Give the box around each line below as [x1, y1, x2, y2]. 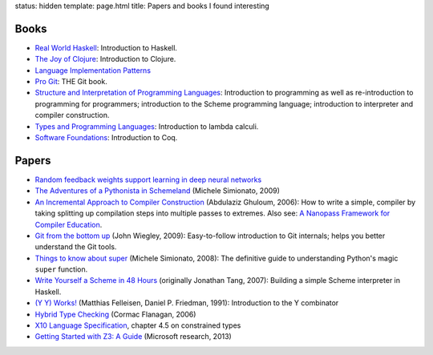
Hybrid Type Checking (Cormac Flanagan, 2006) [34, 309, 196, 319]
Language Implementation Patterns [34, 65, 152, 75]
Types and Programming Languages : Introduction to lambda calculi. [34, 121, 259, 131]
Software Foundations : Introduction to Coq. [34, 133, 178, 143]
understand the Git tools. [34, 242, 117, 252]
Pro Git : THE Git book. [34, 77, 107, 87]
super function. [34, 264, 88, 274]
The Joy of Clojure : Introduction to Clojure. [34, 54, 176, 64]
